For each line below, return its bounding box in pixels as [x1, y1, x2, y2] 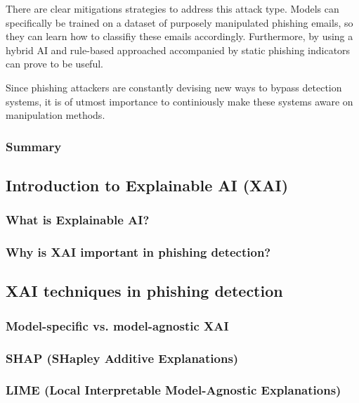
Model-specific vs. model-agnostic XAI [6, 316, 229, 334]
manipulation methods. [6, 108, 105, 122]
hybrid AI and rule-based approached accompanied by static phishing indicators [6, 42, 351, 57]
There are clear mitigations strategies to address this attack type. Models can [6, 1, 339, 15]
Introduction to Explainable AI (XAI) [6, 174, 289, 196]
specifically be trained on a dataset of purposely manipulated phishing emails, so [6, 15, 353, 30]
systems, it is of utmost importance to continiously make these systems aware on [6, 94, 353, 108]
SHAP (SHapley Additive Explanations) [6, 349, 239, 366]
